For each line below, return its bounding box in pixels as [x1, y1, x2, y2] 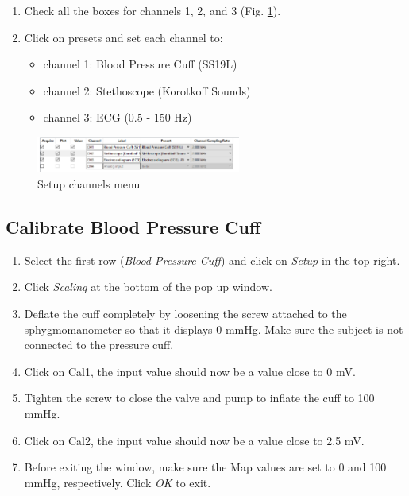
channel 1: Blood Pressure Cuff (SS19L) [43, 56, 237, 72]
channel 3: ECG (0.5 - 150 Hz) [43, 109, 192, 126]
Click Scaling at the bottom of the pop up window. [24, 278, 272, 295]
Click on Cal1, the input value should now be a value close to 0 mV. [24, 362, 356, 379]
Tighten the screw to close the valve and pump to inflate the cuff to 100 [24, 389, 375, 406]
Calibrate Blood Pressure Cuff [6, 215, 261, 239]
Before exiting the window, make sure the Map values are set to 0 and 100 [24, 459, 387, 475]
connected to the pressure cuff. [24, 336, 174, 353]
